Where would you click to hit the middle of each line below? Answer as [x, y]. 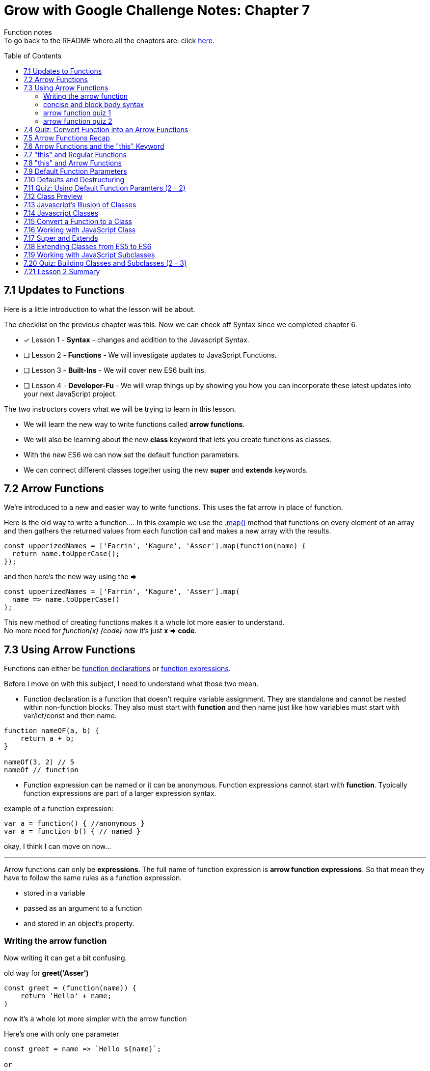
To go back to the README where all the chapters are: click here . [109, 40]
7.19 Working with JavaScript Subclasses [89, 254]
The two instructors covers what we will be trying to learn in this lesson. [120, 409]
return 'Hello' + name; [66, 996]
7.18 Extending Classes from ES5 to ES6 [88, 246]
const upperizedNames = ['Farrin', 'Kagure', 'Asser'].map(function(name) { [155, 546]
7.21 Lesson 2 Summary [62, 271]
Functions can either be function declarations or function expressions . [117, 669]
